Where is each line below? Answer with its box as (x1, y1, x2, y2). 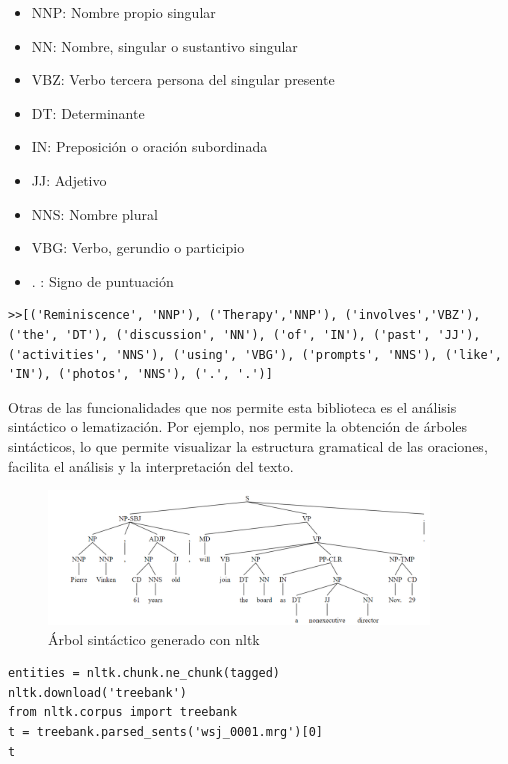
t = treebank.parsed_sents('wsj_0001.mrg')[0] (8, 724, 323, 739)
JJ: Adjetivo (31, 169, 107, 190)
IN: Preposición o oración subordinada (31, 136, 268, 157)
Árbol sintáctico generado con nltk (48, 628, 260, 649)
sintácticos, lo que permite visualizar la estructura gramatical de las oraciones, (8, 435, 488, 456)
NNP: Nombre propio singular (31, 2, 216, 22)
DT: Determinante (31, 102, 145, 123)
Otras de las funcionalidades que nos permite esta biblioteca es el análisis (8, 396, 457, 417)
